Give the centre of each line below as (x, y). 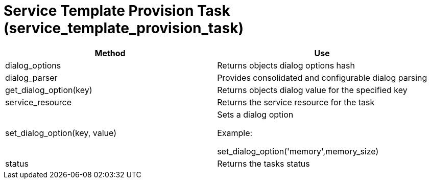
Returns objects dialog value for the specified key (312, 90)
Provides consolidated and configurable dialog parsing (322, 77)
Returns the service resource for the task (296, 102)
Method (110, 53)
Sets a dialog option (255, 114)
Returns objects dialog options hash (286, 65)
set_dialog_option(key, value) (61, 133)
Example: (235, 133)
